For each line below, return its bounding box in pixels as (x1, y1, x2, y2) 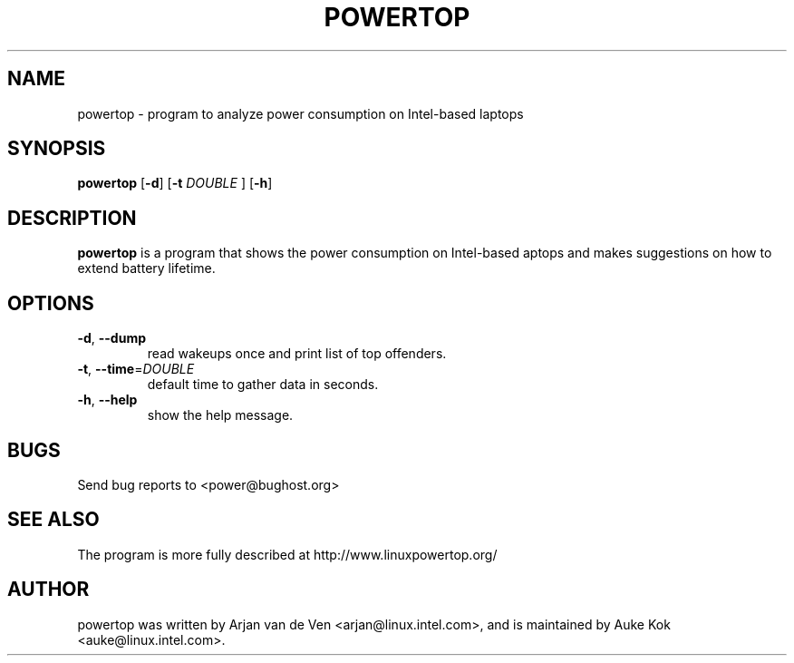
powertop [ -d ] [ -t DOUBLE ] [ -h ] (77, 175, 273, 191)
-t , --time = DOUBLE (77, 361, 195, 377)
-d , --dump (77, 330, 146, 346)
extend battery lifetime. (77, 260, 216, 277)
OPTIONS (7, 291, 94, 315)
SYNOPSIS (7, 137, 106, 161)
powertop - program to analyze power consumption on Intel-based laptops (77, 105, 524, 122)
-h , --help (77, 392, 138, 408)
